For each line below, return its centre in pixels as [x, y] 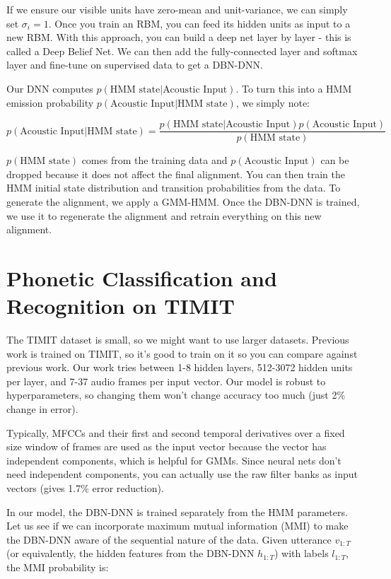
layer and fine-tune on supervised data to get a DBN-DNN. [135, 65]
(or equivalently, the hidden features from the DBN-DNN [130, 553]
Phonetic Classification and [142, 277]
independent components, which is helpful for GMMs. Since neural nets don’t [174, 460]
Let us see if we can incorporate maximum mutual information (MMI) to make [177, 526]
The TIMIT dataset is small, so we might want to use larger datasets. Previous [178, 340]
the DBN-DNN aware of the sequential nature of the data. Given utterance [169, 539]
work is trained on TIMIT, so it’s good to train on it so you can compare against [182, 353]
